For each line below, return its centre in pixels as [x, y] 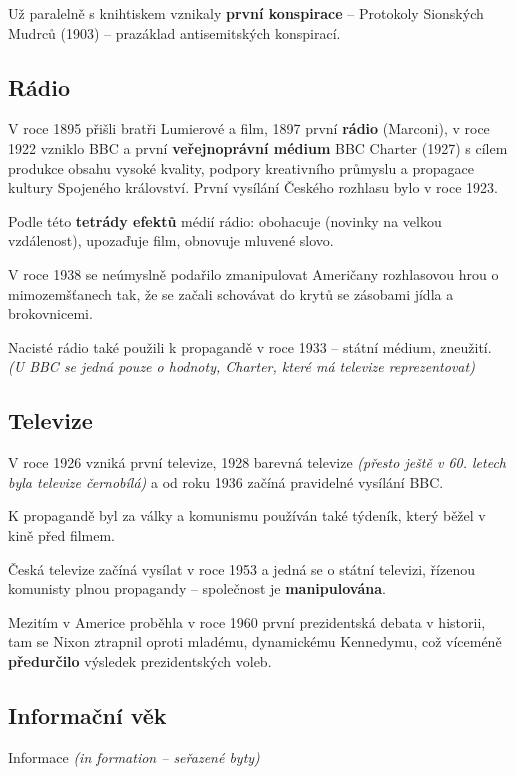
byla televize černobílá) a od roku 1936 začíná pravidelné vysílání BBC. [226, 481]
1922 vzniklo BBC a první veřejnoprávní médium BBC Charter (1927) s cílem [258, 147]
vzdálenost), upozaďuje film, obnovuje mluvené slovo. [171, 240]
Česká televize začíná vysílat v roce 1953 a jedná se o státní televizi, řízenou [241, 568]
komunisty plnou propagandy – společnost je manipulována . [197, 588]
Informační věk [87, 714]
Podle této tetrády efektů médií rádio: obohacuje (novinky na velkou [225, 220]
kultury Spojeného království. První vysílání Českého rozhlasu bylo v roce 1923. [253, 187]
